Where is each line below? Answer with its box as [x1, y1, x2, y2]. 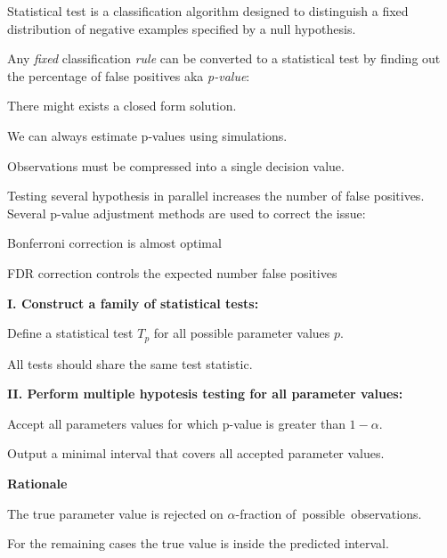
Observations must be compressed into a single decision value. [7, 156, 345, 175]
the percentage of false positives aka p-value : [7, 66, 250, 85]
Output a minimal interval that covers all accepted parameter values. [7, 444, 385, 463]
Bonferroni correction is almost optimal [7, 234, 222, 252]
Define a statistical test [7, 324, 134, 342]
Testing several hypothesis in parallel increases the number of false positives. [7, 186, 425, 205]
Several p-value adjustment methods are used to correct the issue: [7, 203, 366, 222]
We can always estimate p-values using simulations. [7, 126, 288, 144]
